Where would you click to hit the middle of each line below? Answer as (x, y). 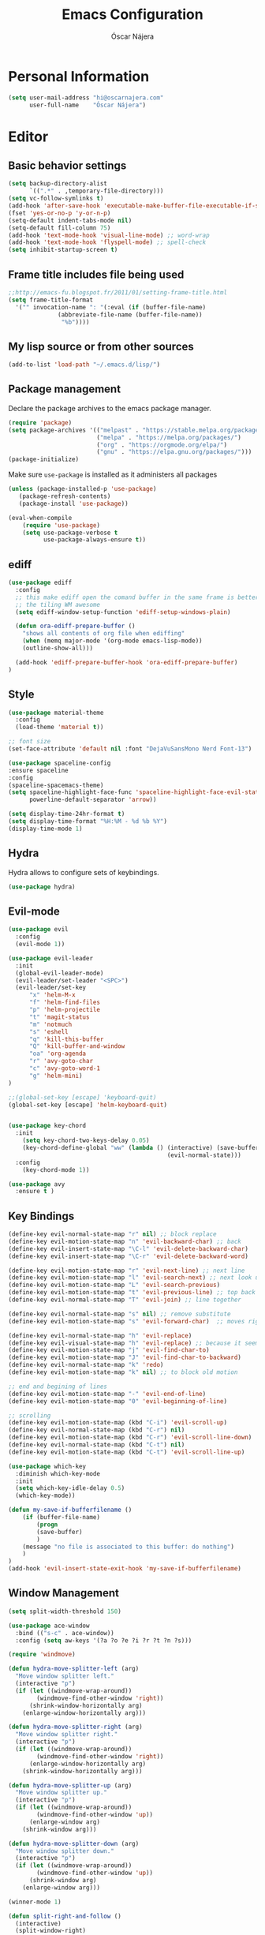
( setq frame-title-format (50, 300)
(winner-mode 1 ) (35, 1902)
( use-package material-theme (56, 713)
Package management (64, 389)
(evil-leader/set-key (51, 988)
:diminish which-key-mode (58, 1473)
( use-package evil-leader (50, 958)
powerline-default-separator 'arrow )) (93, 800)
